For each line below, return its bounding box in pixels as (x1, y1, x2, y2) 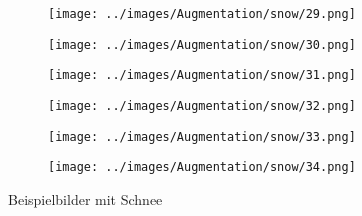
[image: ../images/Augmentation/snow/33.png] (48, 129, 356, 144)
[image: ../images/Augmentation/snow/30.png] (48, 37, 356, 52)
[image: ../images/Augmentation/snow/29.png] (48, 7, 356, 21)
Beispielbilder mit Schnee (8, 188, 163, 209)
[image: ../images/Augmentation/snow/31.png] (48, 68, 356, 83)
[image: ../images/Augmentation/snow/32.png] (48, 98, 356, 113)
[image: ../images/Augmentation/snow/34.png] (48, 160, 356, 175)
